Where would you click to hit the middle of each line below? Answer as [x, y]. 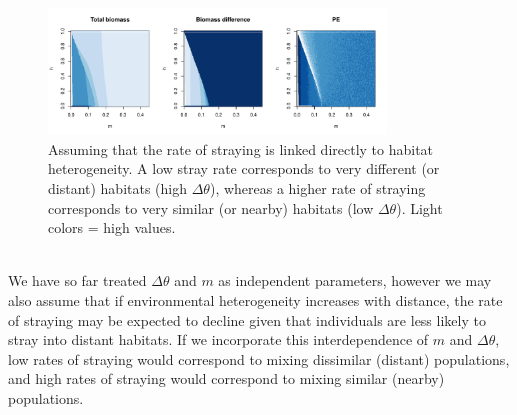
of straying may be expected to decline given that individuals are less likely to [247, 319]
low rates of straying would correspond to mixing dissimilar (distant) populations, [259, 358]
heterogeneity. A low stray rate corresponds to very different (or [244, 168]
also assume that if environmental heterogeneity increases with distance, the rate [255, 299]
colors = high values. [112, 227]
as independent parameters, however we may [355, 280]
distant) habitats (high [118, 187]
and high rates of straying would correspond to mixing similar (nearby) [226, 378]
